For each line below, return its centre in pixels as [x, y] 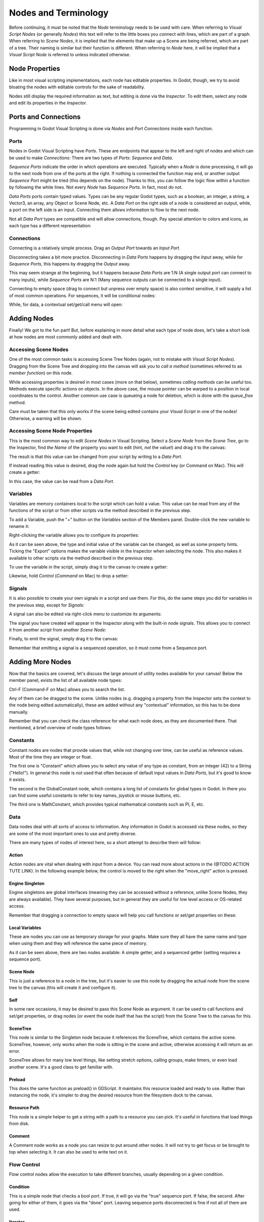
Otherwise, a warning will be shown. [46, 418]
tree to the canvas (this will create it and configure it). [63, 987]
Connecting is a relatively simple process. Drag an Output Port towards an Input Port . [95, 248]
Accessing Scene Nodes [39, 349]
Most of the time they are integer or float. [51, 757]
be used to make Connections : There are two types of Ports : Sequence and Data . [91, 158]
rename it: [19, 526]
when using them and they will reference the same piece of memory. [78, 943]
